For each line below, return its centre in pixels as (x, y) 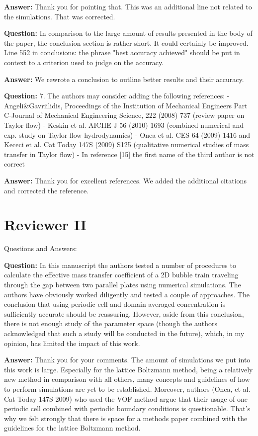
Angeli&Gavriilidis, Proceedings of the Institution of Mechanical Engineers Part (126, 105)
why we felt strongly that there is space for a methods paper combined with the (126, 418)
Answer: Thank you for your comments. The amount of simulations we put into (127, 360)
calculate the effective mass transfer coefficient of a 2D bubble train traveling (121, 275)
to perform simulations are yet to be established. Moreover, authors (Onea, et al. (127, 389)
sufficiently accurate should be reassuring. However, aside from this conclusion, (124, 313)
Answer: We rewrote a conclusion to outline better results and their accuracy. (124, 79)
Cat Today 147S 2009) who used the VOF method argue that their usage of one (126, 398)
